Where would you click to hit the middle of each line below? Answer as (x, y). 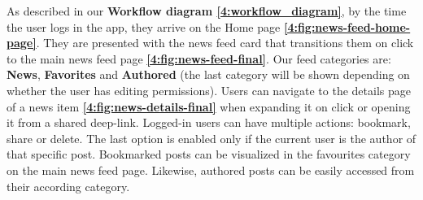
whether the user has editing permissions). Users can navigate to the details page (209, 90)
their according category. (68, 186)
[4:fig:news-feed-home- (347, 26)
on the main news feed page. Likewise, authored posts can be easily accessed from (211, 170)
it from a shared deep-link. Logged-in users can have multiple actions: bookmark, (209, 122)
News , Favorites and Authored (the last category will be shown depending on (208, 74)
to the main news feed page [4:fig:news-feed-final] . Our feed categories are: (199, 58)
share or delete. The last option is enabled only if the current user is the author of (211, 138)
